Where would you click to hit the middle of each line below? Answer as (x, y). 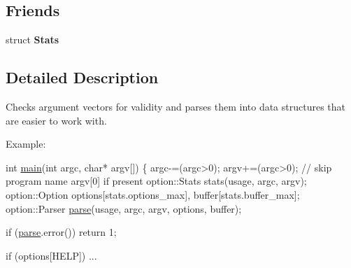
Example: (26, 144)
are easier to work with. (56, 120)
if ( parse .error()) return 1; (61, 232)
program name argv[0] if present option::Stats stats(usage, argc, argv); (156, 181)
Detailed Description (82, 77)
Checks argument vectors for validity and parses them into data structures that (176, 106)
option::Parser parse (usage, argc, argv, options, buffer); (124, 208)
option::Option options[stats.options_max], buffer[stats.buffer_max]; (153, 194)
